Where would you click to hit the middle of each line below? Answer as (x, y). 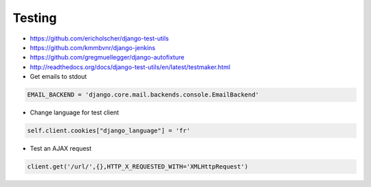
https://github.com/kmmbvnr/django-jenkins (93, 47)
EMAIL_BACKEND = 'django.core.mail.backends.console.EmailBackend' (143, 95)
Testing (35, 18)
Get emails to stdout (58, 77)
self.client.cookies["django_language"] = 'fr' (109, 131)
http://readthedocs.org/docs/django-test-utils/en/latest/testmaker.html (130, 67)
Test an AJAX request (61, 149)
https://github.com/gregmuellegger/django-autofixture (107, 58)
